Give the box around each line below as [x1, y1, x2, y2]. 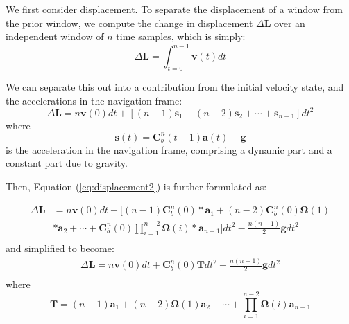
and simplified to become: [6, 241, 114, 255]
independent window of [6, 29, 104, 44]
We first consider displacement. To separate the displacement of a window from [6, 2, 343, 16]
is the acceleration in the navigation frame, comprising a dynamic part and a [6, 142, 332, 156]
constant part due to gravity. [6, 156, 128, 170]
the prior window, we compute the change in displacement [6, 15, 253, 30]
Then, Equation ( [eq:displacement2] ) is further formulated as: [6, 179, 267, 194]
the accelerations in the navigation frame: [6, 93, 182, 107]
